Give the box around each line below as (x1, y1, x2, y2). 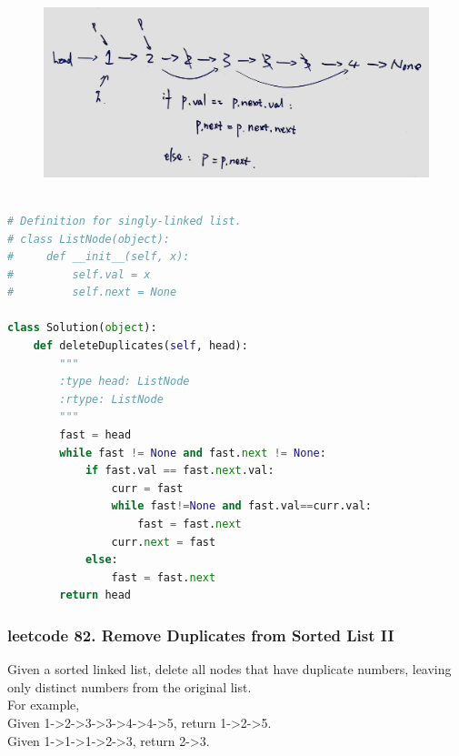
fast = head (59, 428, 132, 442)
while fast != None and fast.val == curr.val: (111, 499, 372, 513)
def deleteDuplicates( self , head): (33, 339, 248, 353)
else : (85, 553, 118, 567)
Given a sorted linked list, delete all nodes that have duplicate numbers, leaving (7, 660, 452, 679)
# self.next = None (7, 286, 177, 299)
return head (59, 589, 132, 602)
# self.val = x (7, 267, 151, 281)
